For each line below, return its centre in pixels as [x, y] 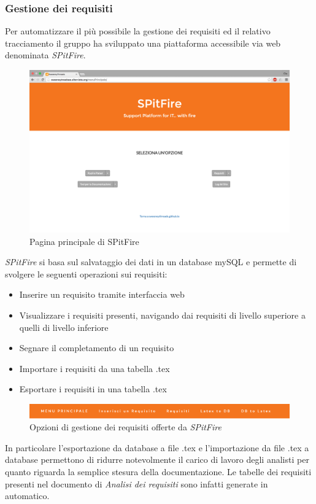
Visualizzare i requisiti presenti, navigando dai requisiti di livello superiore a [162, 315]
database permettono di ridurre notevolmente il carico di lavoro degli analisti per [157, 459]
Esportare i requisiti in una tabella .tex [93, 389]
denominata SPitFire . [45, 55]
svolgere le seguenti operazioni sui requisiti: [86, 273]
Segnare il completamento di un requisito [97, 348]
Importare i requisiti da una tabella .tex [94, 368]
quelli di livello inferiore [64, 327]
